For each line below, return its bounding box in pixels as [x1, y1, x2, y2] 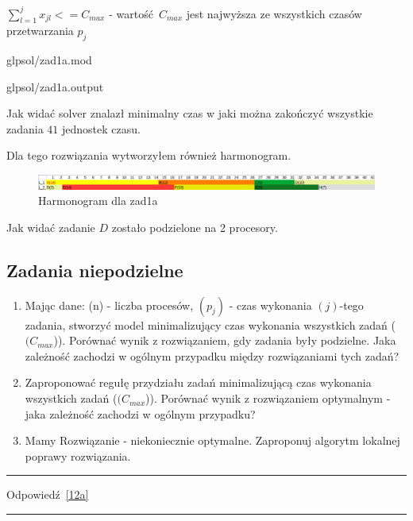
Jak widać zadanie [6, 218, 95, 235]
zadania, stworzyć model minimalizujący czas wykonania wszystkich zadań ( [25, 316, 396, 333]
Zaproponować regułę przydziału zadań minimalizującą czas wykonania [25, 374, 372, 391]
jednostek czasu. [62, 120, 141, 137]
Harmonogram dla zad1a [38, 192, 158, 209]
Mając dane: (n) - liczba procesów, [25, 296, 194, 313]
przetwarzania [6, 22, 74, 39]
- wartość [109, 5, 153, 21]
